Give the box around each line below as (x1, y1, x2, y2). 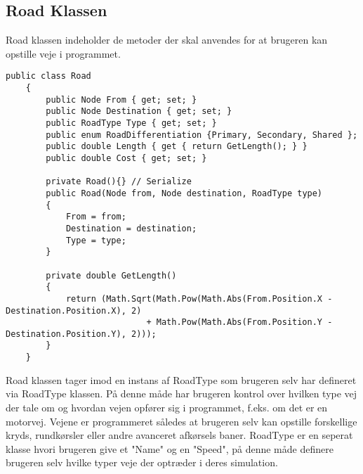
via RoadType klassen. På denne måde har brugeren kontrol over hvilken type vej (6, 386, 357, 401)
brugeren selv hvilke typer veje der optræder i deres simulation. (6, 455, 278, 470)
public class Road (6, 71, 91, 82)
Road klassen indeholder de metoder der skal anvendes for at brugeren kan (6, 32, 328, 47)
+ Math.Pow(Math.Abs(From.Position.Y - (146, 317, 333, 328)
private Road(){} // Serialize (46, 177, 192, 187)
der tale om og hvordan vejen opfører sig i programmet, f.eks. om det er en (6, 399, 328, 414)
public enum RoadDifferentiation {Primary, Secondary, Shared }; (46, 129, 358, 140)
